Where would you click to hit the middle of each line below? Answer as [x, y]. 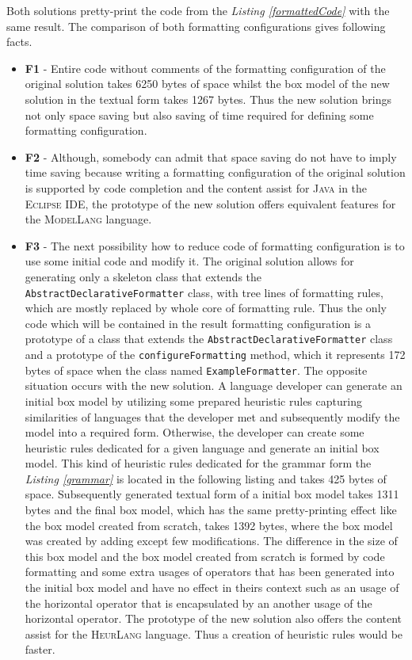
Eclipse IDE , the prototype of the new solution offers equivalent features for [210, 203]
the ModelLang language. [88, 219]
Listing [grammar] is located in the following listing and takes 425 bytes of [206, 478]
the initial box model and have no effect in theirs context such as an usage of [212, 588]
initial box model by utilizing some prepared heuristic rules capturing [193, 401]
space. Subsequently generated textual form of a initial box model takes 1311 [212, 494]
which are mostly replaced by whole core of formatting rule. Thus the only [206, 308]
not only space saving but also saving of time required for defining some [199, 114]
